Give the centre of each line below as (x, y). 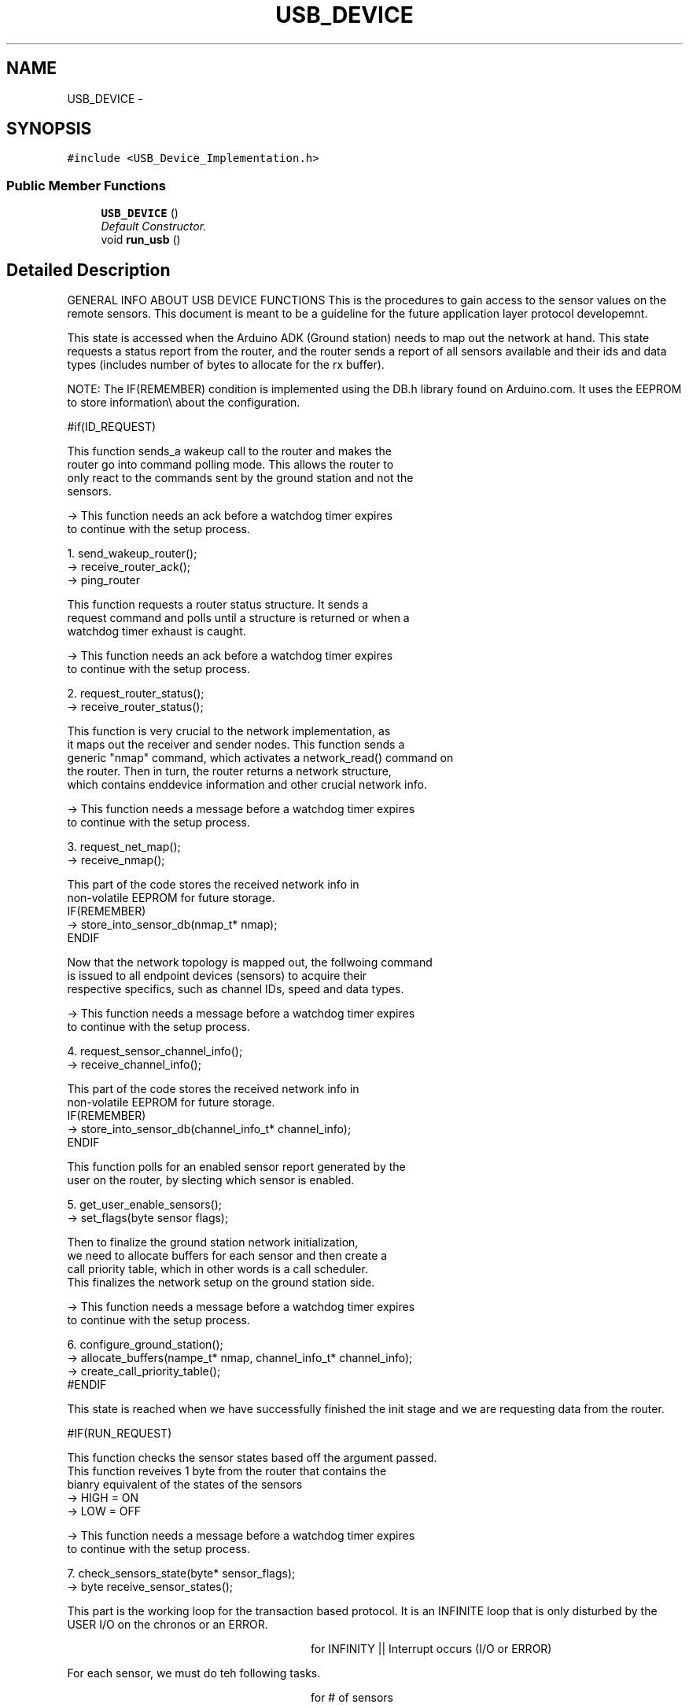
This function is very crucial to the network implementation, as (229, 731)
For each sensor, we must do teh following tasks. (194, 1673)
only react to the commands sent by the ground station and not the (240, 478)
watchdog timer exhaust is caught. (157, 631)
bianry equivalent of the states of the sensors (185, 1485)
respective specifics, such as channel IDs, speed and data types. (236, 989)
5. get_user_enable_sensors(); (144, 1205)
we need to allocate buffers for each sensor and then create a (227, 1256)
